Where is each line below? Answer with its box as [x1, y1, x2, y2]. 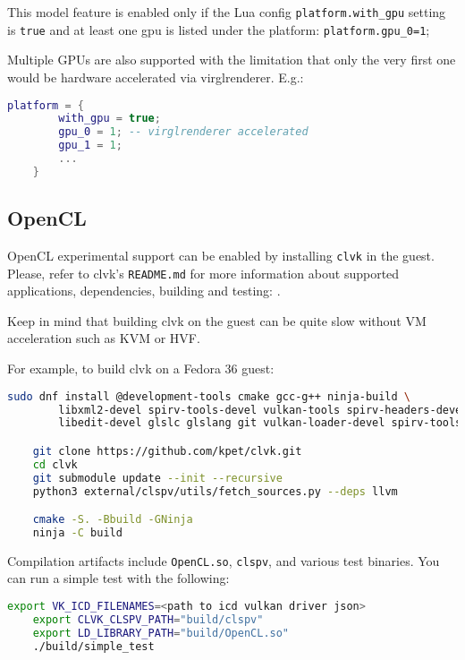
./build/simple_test [32, 639, 155, 653]
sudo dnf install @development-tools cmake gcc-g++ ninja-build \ [7, 390, 411, 403]
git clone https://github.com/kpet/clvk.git [32, 444, 302, 458]
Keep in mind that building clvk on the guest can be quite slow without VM [7, 311, 427, 330]
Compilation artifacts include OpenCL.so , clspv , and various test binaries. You [7, 551, 440, 570]
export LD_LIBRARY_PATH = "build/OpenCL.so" [32, 626, 290, 639]
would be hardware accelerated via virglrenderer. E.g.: [7, 67, 304, 86]
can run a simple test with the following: [7, 569, 230, 587]
